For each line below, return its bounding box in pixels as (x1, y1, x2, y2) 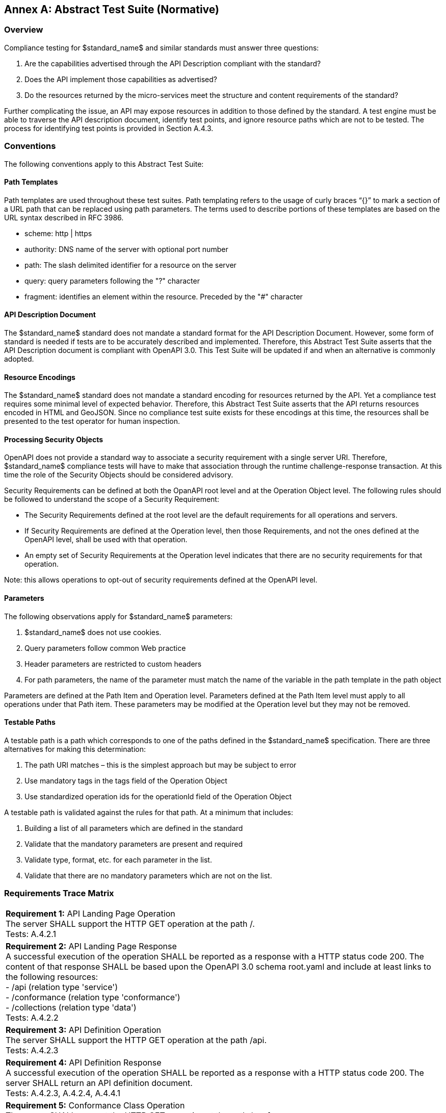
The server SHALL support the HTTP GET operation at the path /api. (6, 1034, 267, 1045)
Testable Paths (4, 718, 56, 727)
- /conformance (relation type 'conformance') (6, 992, 180, 1002)
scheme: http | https (24, 229, 92, 238)
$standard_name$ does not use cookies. (24, 627, 162, 637)
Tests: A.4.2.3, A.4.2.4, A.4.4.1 (6, 1087, 121, 1098)
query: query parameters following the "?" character (24, 276, 200, 285)
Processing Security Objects (4, 435, 103, 444)
